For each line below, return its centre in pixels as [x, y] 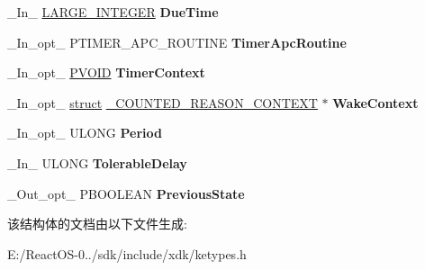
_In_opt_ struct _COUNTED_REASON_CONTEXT [163, 102]
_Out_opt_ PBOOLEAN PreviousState [126, 193]
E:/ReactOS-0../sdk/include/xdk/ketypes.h [127, 253]
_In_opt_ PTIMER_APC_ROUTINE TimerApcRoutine [177, 42]
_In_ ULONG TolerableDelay [97, 162]
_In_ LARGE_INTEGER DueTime [113, 12]
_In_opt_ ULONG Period [85, 133]
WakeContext [375, 102]
